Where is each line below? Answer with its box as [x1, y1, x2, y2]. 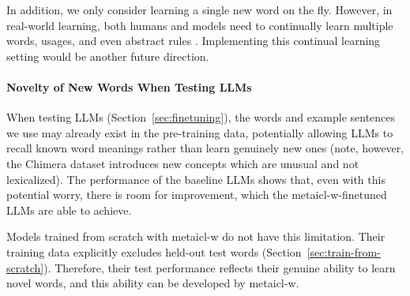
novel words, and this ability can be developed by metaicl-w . [6, 275, 299, 291]
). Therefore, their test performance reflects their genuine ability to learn [43, 259, 396, 275]
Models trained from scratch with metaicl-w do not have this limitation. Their [6, 228, 386, 245]
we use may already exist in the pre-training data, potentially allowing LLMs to [6, 124, 393, 141]
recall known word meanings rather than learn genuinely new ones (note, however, [6, 140, 404, 156]
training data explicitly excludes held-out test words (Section [6, 243, 302, 260]
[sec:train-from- [307, 243, 381, 260]
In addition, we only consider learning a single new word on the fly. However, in [6, 2, 393, 17]
